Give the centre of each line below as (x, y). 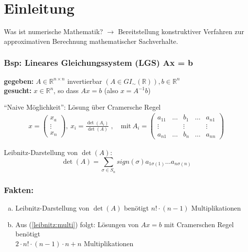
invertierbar (85, 81)
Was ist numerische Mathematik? (53, 31)
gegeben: (19, 81)
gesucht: (18, 90)
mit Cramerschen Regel (199, 224)
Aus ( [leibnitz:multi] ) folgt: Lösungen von (77, 224)
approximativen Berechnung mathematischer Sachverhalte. (91, 41)
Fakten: (19, 189)
